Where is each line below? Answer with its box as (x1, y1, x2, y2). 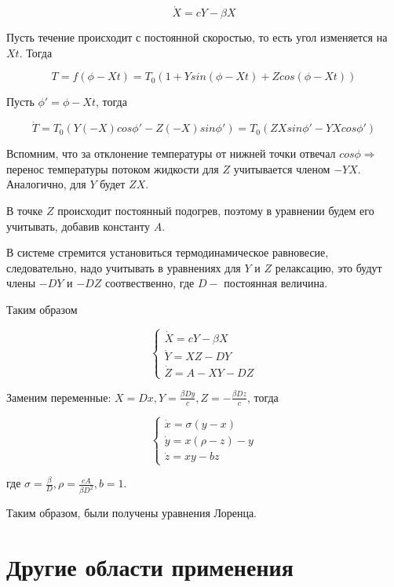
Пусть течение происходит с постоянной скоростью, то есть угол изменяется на (6, 29, 388, 46)
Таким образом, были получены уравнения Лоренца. (6, 505, 257, 521)
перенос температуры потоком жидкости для (6, 160, 219, 177)
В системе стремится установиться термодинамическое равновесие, (6, 244, 329, 261)
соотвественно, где (105, 275, 195, 291)
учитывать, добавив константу (6, 217, 150, 234)
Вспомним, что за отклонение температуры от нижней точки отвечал (6, 145, 336, 162)
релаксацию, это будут (275, 259, 382, 275)
